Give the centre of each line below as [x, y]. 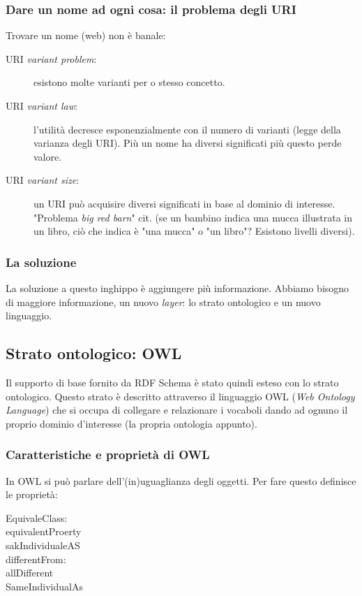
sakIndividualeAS [43, 545]
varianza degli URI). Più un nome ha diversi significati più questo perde [188, 143]
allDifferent [30, 573]
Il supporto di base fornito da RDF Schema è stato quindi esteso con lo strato [172, 382]
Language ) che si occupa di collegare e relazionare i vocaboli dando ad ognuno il [177, 410]
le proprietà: [32, 494]
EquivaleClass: [37, 517]
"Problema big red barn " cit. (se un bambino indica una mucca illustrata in [193, 217]
